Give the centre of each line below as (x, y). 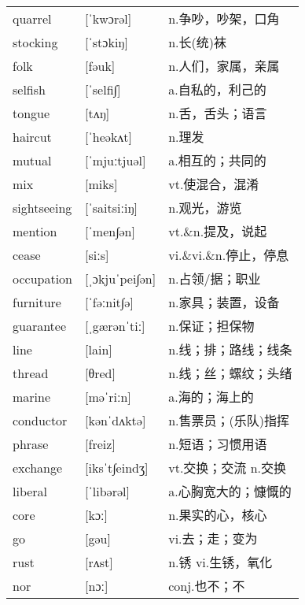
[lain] (99, 349)
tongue (31, 113)
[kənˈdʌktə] (116, 420)
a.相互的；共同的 (217, 161)
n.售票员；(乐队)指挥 (229, 421)
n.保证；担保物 (211, 326)
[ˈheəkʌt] (109, 136)
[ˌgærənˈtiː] (115, 325)
